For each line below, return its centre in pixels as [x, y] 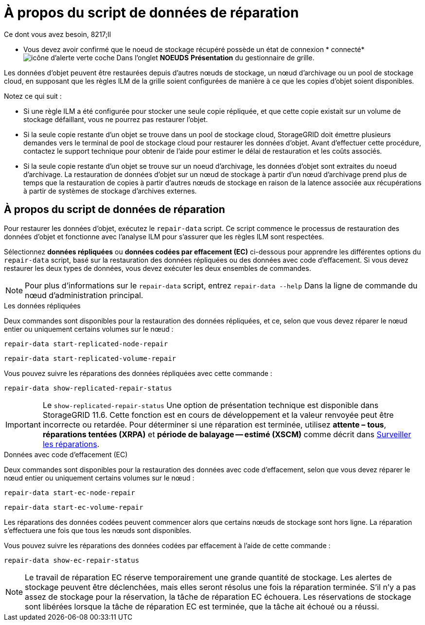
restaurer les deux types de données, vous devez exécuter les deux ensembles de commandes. [158, 268]
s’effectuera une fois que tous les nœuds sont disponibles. [98, 530]
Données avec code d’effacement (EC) [66, 454]
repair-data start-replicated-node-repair [86, 344]
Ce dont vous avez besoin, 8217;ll [58, 34]
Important [23, 424]
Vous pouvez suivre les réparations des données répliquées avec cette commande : [138, 373]
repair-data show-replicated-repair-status [88, 388]
